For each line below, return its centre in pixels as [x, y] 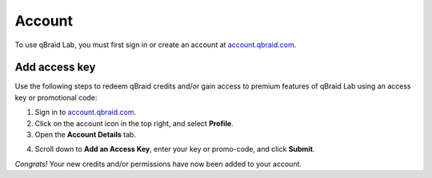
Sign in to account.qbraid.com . [85, 113]
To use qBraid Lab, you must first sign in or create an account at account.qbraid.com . [156, 45]
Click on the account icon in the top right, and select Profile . [134, 123]
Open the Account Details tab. [85, 135]
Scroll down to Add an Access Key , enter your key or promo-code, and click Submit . [175, 149]
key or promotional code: [56, 97]
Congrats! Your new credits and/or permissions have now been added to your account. [158, 164]
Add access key [55, 67]
